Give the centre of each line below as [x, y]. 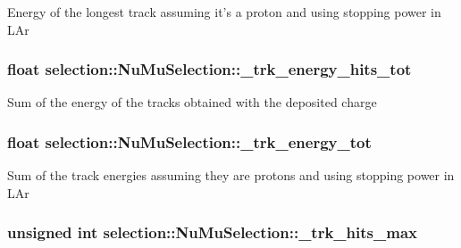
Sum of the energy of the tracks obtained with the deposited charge [192, 102]
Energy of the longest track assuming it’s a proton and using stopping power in [224, 12]
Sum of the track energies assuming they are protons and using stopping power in [231, 175]
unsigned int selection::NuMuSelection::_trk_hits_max [212, 232]
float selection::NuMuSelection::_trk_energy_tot [189, 141]
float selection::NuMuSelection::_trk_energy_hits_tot [210, 69]
